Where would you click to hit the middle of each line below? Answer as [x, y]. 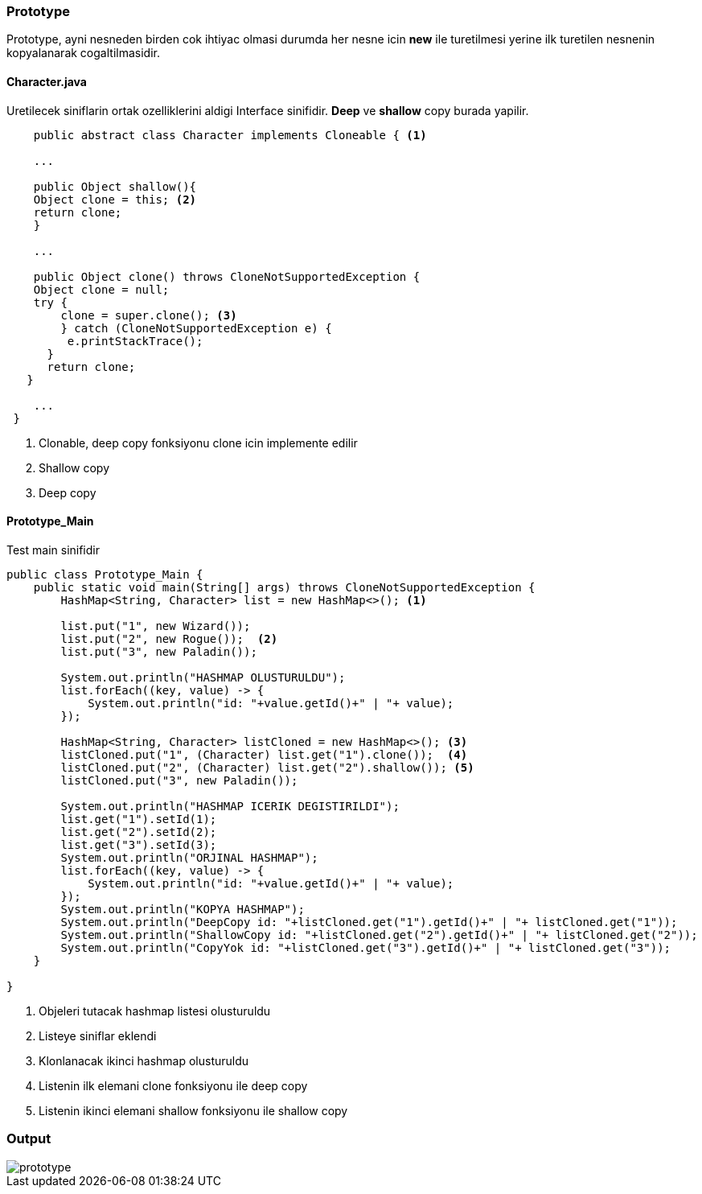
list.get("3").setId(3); [139, 844]
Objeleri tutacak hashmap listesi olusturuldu [155, 1011]
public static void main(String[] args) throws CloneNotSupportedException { [284, 587]
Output [29, 1139]
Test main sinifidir [53, 550]
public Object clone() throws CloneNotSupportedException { [227, 276]
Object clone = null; [101, 289]
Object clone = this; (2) [115, 199]
